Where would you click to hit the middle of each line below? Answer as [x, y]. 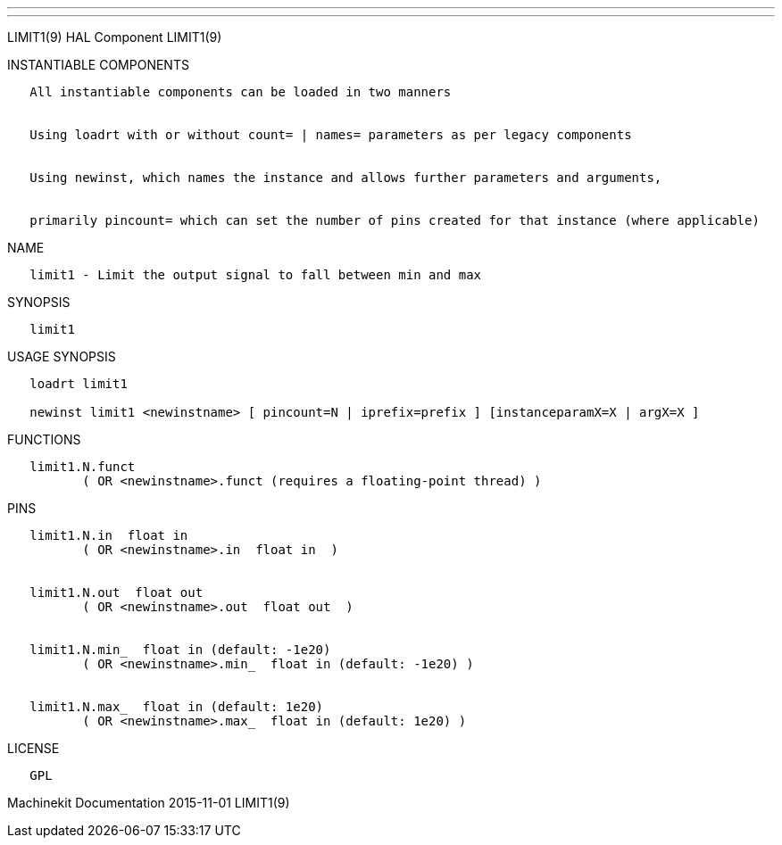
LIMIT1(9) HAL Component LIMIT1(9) [115, 37]
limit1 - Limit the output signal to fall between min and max [256, 275]
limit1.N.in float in [109, 535]
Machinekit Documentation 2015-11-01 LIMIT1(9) [149, 803]
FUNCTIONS [44, 439]
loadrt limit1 [79, 384]
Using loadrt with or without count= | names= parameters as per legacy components [331, 135]
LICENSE [33, 748]
